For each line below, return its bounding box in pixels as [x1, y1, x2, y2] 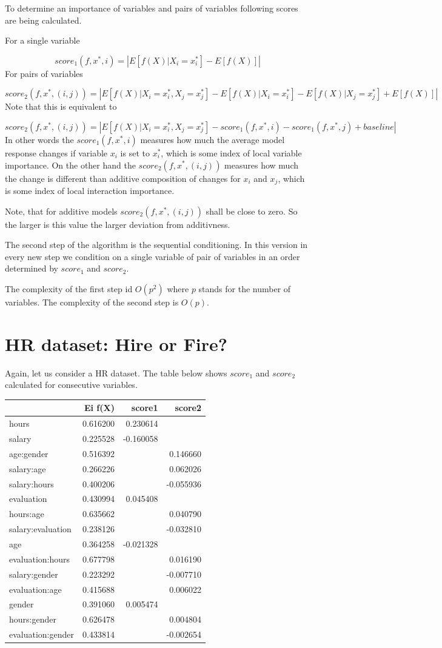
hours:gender [9, 613, 56, 626]
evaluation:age [9, 583, 62, 595]
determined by [5, 262, 58, 275]
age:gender [9, 447, 49, 459]
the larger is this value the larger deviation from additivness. [5, 218, 230, 230]
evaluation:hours [9, 552, 70, 565]
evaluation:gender [9, 628, 75, 641]
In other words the [5, 133, 74, 145]
